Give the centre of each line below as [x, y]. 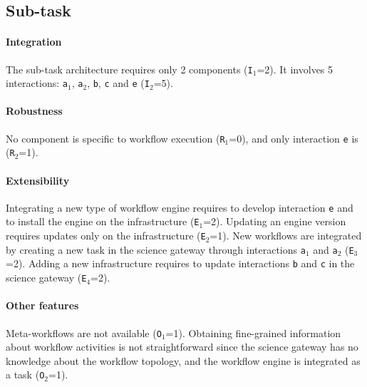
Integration [34, 42]
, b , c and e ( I [118, 83]
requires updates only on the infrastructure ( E [106, 236]
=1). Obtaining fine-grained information [253, 332]
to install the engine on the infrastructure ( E [103, 221]
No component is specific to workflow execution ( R [115, 138]
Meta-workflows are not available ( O [84, 332]
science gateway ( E [46, 278]
